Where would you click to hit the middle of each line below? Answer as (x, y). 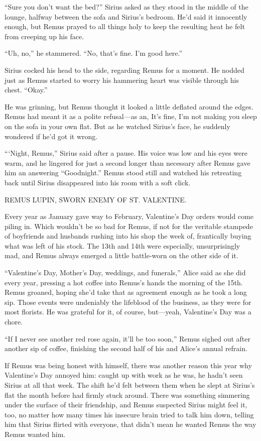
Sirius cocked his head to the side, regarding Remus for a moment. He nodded (124, 70)
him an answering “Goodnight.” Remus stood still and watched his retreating (123, 173)
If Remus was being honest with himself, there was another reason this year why (128, 365)
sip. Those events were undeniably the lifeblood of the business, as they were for (128, 302)
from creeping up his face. (44, 36)
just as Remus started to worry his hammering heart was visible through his (122, 80)
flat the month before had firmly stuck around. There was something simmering (127, 395)
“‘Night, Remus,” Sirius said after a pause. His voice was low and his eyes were (126, 153)
